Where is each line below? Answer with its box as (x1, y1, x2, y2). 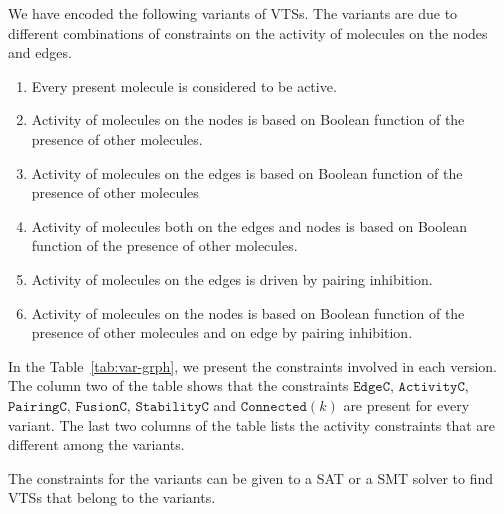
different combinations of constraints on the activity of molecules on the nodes (8, 22, 488, 43)
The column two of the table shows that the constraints (8, 375, 349, 396)
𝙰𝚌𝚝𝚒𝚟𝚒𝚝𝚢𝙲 (398, 380, 465, 395)
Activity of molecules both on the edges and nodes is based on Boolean (31, 215, 468, 236)
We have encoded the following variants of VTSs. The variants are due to (8, 3, 458, 23)
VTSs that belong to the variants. (8, 487, 216, 508)
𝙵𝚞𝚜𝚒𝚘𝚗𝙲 (75, 399, 127, 414)
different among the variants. (8, 434, 185, 455)
